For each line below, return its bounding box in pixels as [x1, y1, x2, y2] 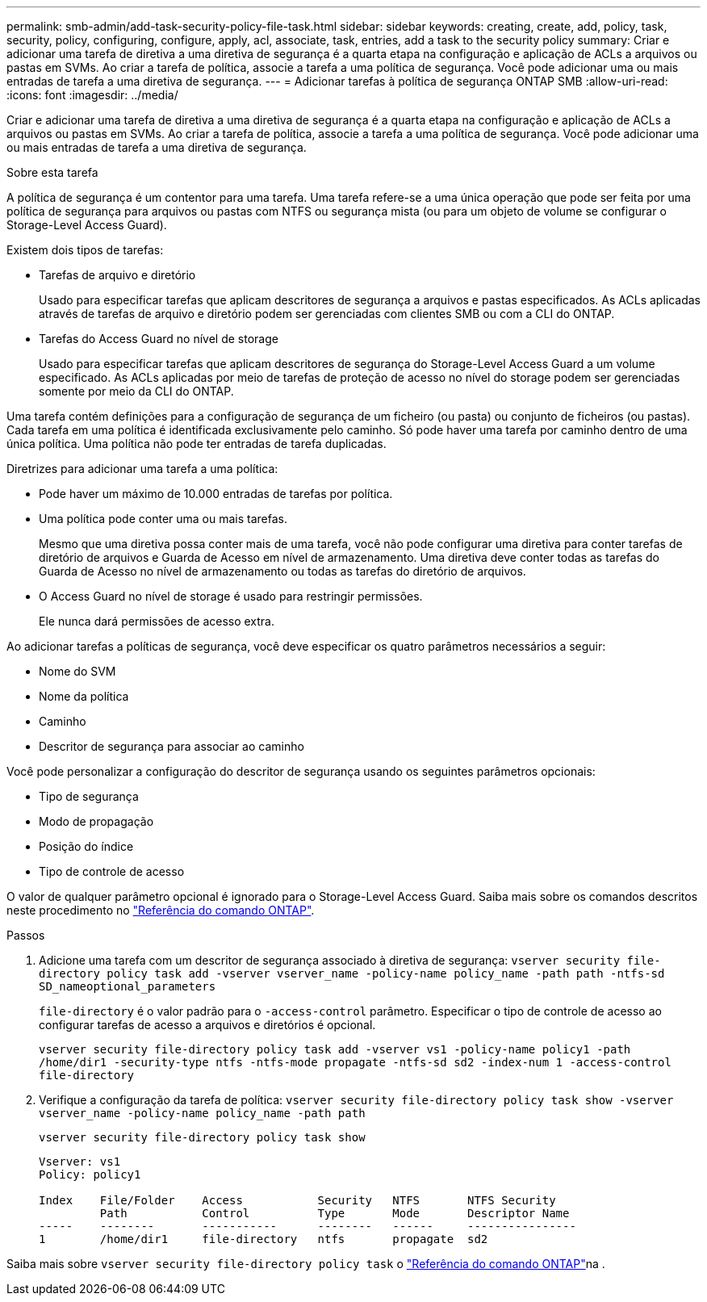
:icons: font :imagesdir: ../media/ [6, 88, 178, 102]
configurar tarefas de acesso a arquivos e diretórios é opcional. [39, 1018, 376, 1032]
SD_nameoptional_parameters [39, 980, 216, 993]
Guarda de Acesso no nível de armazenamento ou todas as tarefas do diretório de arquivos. [39, 564, 526, 578]
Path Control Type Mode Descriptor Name [99, 1207, 570, 1220]
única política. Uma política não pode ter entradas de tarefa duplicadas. [6, 437, 387, 450]
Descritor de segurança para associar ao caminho [39, 739, 304, 753]
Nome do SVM [39, 664, 116, 678]
